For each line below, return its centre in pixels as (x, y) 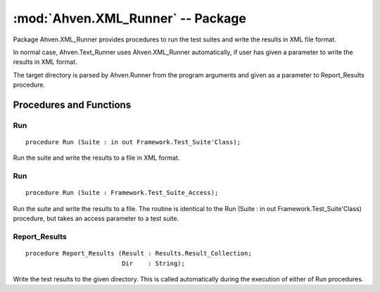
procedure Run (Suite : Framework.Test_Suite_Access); (122, 193)
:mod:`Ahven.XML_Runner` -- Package (129, 18)
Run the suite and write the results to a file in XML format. (96, 158)
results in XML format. (45, 62)
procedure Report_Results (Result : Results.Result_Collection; (139, 254)
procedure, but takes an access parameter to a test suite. (96, 219)
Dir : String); (154, 263)
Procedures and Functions (72, 104)
